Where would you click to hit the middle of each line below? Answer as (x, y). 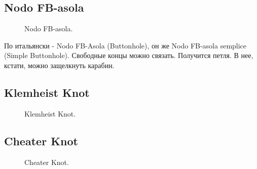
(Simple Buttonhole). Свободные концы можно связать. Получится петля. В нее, (129, 55)
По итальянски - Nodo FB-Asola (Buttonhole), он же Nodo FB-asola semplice (125, 45)
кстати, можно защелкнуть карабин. (59, 65)
